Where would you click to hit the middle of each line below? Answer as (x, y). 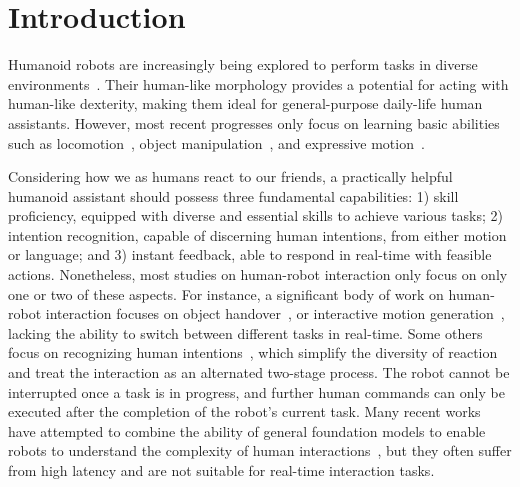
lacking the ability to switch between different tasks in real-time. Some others (245, 332)
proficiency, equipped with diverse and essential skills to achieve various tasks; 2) (255, 215)
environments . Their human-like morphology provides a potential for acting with (258, 83)
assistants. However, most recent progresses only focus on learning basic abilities (254, 122)
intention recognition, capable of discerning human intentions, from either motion (257, 234)
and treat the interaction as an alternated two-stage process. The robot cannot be (259, 372)
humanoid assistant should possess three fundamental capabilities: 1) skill (233, 195)
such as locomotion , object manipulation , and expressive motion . (216, 142)
